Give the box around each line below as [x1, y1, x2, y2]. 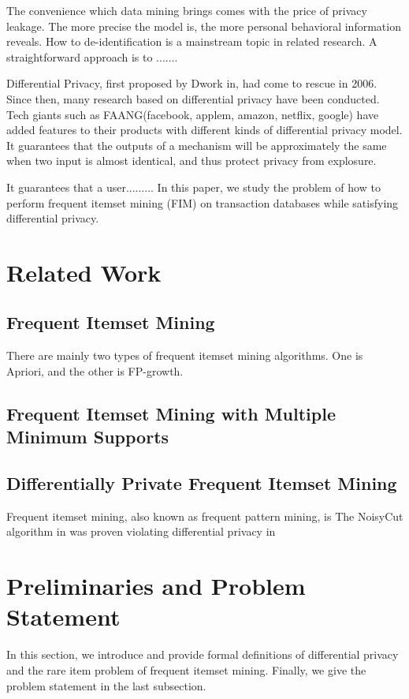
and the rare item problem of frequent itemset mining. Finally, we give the [6, 661, 366, 678]
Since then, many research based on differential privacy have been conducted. [6, 90, 380, 107]
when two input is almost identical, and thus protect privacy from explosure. [6, 152, 377, 169]
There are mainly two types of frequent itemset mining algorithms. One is [6, 347, 363, 364]
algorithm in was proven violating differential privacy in [6, 523, 276, 540]
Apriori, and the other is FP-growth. [6, 362, 184, 379]
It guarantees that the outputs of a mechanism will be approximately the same [6, 136, 387, 153]
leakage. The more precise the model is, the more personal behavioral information [6, 17, 401, 34]
